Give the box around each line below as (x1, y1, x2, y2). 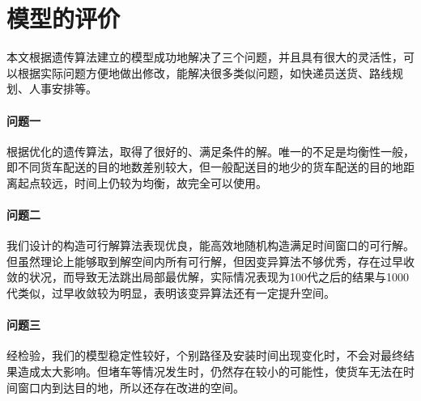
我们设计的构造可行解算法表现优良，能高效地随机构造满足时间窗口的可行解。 (6, 237, 415, 254)
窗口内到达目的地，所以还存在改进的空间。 (17, 378, 245, 395)
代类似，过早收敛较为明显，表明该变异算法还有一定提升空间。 (6, 285, 335, 302)
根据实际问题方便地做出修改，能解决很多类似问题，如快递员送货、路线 (17, 64, 392, 81)
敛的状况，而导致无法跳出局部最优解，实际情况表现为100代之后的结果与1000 (6, 268, 409, 285)
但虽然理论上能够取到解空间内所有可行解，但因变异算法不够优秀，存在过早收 (6, 252, 415, 269)
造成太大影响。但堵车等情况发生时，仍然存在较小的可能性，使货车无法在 (17, 363, 403, 380)
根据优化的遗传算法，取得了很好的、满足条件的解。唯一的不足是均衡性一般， (6, 142, 415, 159)
